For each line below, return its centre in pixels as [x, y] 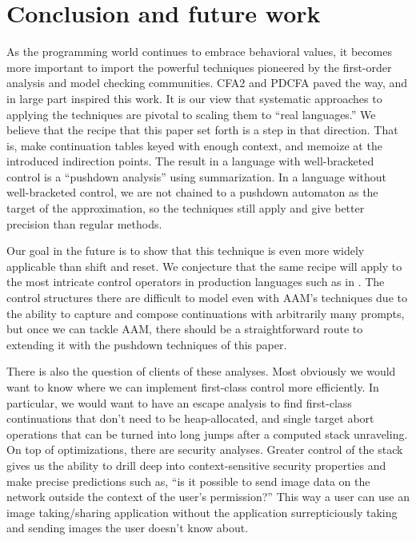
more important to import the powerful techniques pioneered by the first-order [199, 67]
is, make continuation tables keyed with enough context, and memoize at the [194, 145]
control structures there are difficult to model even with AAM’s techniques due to [207, 298]
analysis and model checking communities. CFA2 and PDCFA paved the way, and [207, 83]
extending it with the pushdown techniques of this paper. [147, 344]
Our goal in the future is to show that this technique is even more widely [186, 251]
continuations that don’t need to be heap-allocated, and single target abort [190, 418]
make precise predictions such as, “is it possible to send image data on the [188, 481]
